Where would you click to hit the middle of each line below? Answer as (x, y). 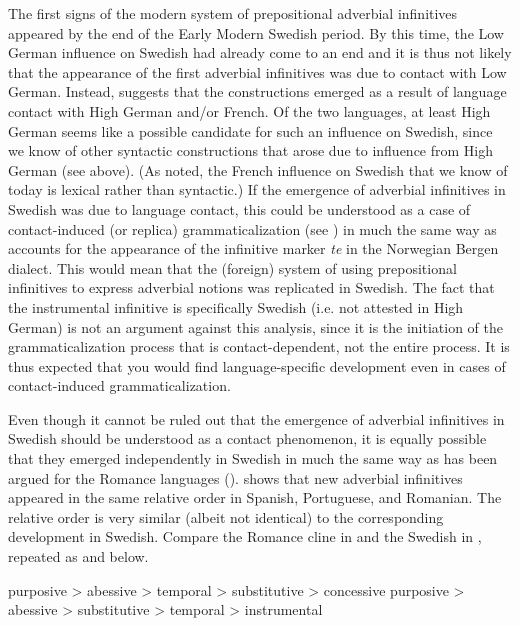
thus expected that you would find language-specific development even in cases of (257, 365)
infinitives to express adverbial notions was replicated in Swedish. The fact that (251, 287)
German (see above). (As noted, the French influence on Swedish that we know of (258, 169)
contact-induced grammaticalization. (119, 385)
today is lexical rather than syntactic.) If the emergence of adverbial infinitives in (257, 189)
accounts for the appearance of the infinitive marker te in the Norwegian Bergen (253, 248)
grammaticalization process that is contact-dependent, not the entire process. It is (259, 346)
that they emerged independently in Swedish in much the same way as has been (253, 458)
